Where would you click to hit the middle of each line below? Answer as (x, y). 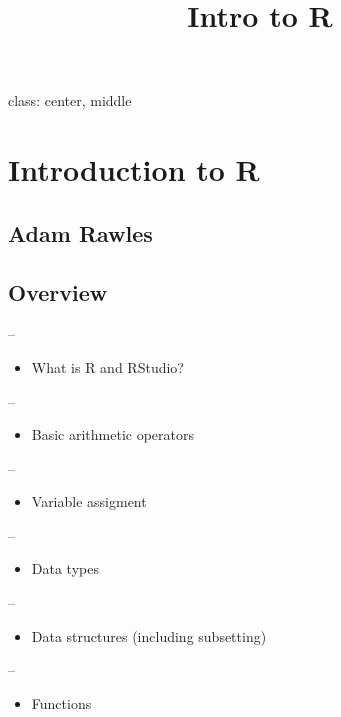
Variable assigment (89, 501)
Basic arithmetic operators (113, 434)
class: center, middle (70, 100)
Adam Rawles (80, 232)
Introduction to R (134, 169)
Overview (58, 291)
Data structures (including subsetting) (149, 635)
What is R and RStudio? (107, 366)
